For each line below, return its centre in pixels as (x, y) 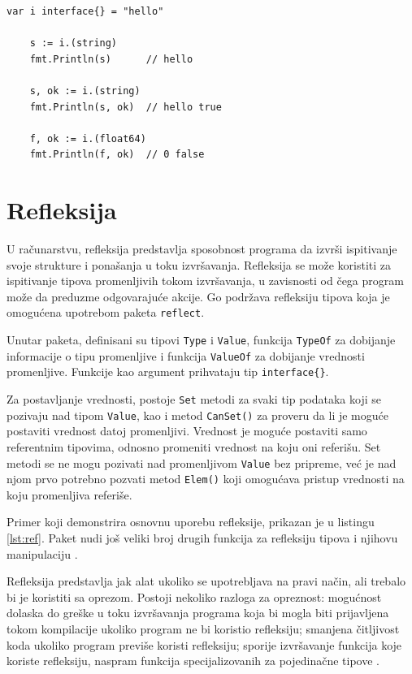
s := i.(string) (74, 43)
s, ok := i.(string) (85, 91)
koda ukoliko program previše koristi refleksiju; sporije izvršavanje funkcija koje (204, 644)
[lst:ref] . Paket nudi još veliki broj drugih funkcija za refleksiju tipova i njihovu (202, 538)
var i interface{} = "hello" (85, 11)
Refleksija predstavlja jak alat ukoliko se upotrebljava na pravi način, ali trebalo (206, 581)
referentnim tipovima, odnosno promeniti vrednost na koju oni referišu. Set (194, 446)
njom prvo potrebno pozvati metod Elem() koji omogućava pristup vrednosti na (206, 479)
